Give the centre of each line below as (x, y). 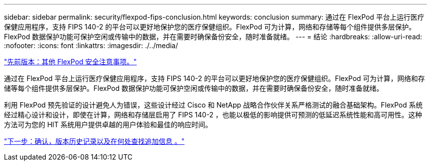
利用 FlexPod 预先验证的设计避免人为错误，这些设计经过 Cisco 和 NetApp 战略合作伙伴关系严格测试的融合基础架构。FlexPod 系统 (214, 105)
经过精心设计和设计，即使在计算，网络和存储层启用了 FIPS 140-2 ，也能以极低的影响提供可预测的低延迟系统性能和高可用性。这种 (213, 115)
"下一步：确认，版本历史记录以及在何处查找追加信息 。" (94, 141)
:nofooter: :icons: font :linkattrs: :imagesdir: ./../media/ (91, 45)
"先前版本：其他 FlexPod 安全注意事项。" (70, 62)
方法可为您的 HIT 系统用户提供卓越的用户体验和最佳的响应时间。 (108, 124)
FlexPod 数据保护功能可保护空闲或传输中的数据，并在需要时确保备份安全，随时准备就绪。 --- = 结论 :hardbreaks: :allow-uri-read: (213, 37)
